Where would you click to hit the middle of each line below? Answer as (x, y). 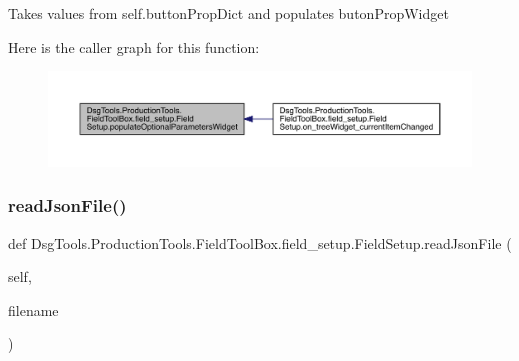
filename (33, 309)
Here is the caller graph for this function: (134, 46)
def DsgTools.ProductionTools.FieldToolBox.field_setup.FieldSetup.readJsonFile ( (260, 242)
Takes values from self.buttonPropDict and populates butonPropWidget (228, 13)
